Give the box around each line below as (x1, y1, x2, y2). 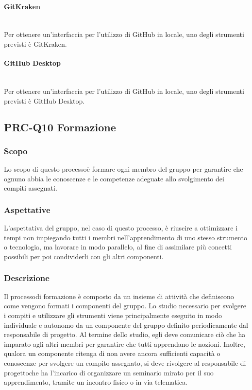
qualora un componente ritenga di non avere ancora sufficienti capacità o (4, 348, 220, 358)
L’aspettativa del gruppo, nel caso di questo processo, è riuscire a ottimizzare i (4, 223, 238, 233)
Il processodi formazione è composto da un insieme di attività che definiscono (4, 291, 234, 301)
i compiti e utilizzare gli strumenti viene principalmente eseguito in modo (4, 310, 222, 320)
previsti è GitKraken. (4, 38, 67, 49)
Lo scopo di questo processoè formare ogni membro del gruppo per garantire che (4, 164, 243, 174)
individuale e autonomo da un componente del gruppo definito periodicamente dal (4, 319, 248, 330)
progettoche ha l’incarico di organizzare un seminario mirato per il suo (4, 367, 214, 377)
